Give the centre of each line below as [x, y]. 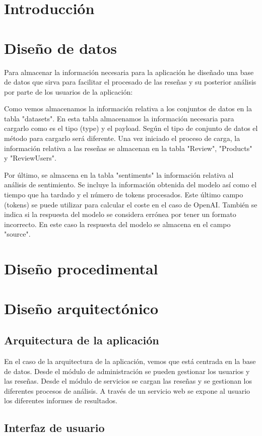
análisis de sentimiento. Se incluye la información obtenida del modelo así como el [130, 185]
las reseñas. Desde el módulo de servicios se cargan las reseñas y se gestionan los [128, 381]
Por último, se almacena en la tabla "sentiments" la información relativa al [119, 174]
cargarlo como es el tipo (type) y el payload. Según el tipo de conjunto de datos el [131, 128]
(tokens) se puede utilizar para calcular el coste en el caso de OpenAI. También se [131, 204]
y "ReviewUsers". [30, 158]
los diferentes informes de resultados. [61, 401]
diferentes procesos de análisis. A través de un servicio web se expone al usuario [127, 390]
